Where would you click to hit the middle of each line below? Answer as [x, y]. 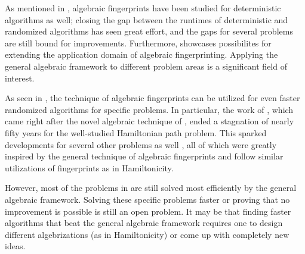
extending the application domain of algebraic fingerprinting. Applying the [141, 54]
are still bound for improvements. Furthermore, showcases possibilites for [138, 43]
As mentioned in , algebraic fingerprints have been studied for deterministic [143, 8]
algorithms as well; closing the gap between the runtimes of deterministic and [147, 19]
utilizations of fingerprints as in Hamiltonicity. [89, 167]
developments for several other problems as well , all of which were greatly [141, 144]
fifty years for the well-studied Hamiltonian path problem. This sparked [136, 132]
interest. [20, 78]
